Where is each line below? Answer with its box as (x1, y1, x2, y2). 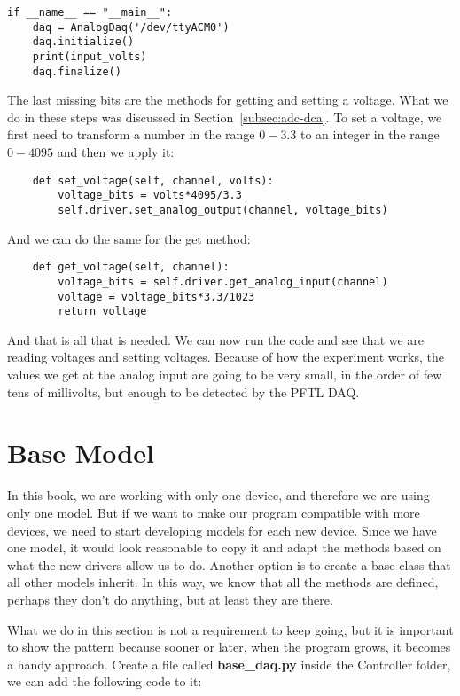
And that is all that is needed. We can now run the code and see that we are (7, 330, 425, 348)
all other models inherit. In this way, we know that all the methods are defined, (7, 573, 439, 591)
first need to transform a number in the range (7, 125, 255, 144)
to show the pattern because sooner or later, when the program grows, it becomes (7, 637, 451, 656)
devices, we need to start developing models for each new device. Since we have (7, 520, 437, 539)
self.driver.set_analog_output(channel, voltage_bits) (58, 203, 388, 216)
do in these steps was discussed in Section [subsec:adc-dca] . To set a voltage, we (7, 107, 442, 126)
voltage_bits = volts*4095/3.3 (58, 189, 242, 202)
